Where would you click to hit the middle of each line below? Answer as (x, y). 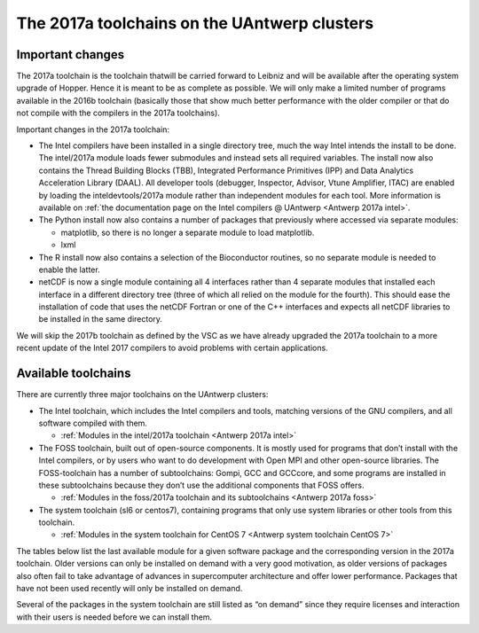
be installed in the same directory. (101, 319)
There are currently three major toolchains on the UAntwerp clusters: (142, 395)
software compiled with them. (93, 423)
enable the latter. (70, 270)
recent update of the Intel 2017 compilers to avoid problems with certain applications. (172, 348)
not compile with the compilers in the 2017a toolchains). (118, 113)
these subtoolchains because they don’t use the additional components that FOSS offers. (201, 485)
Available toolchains (74, 374)
